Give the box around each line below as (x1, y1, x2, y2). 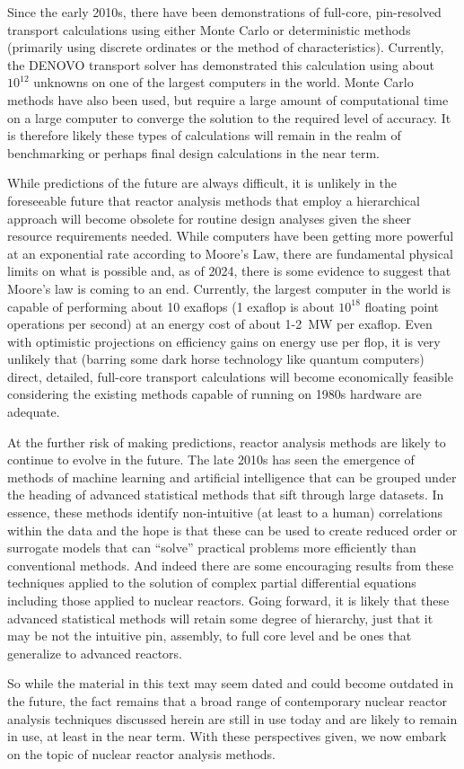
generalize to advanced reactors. (7, 643, 183, 662)
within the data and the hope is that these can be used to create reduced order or (7, 520, 458, 539)
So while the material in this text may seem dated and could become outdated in (7, 674, 454, 693)
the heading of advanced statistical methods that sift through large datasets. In (7, 485, 444, 504)
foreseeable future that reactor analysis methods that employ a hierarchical (7, 190, 420, 209)
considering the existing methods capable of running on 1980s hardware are (7, 384, 422, 403)
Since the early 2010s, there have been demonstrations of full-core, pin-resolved (7, 3, 442, 21)
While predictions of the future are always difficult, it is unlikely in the (7, 173, 397, 192)
